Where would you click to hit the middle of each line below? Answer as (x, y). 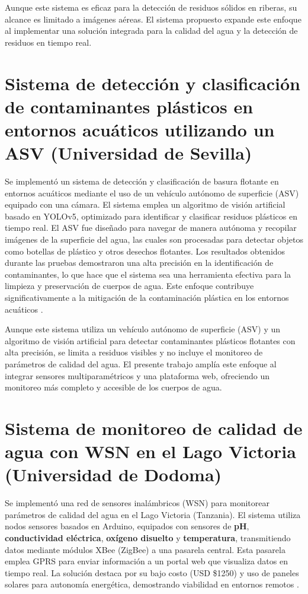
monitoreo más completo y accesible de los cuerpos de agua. (113, 387)
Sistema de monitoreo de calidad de (154, 428)
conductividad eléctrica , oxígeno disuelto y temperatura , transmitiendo (148, 538)
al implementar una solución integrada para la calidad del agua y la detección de (151, 31)
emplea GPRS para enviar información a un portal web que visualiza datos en (146, 561)
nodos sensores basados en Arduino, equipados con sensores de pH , (127, 526)
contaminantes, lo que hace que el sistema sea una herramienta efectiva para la (148, 274)
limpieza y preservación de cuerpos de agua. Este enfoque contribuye (129, 286)
